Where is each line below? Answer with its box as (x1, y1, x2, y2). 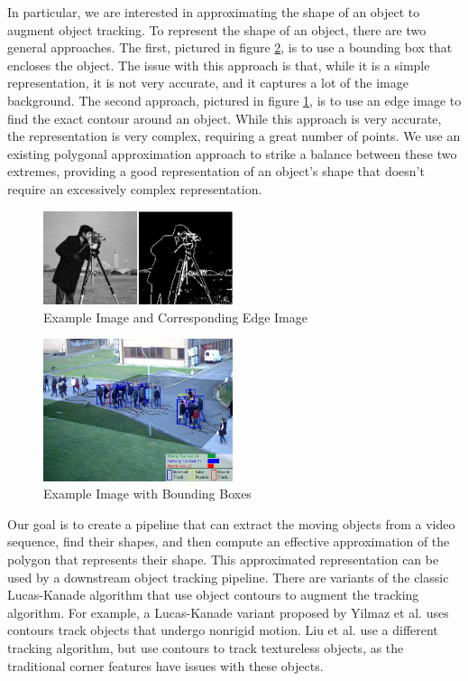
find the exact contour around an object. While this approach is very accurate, (7, 108, 442, 127)
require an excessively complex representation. (7, 179, 262, 198)
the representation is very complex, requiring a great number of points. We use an (7, 126, 461, 145)
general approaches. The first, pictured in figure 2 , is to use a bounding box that (7, 38, 453, 57)
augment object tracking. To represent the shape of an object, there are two (7, 20, 427, 39)
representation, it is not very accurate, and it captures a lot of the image (7, 73, 408, 92)
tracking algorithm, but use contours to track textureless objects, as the (7, 638, 404, 657)
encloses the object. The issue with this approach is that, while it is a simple (7, 55, 430, 74)
